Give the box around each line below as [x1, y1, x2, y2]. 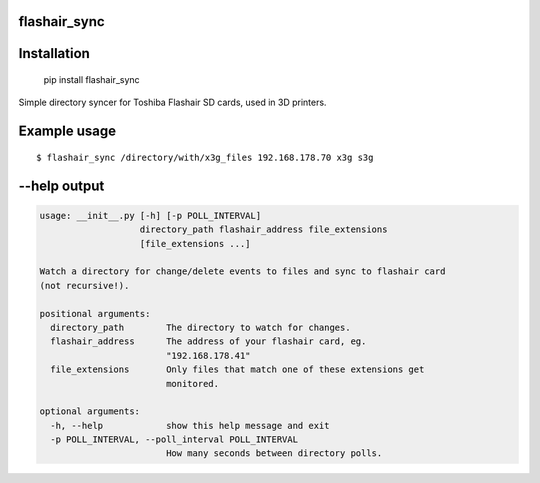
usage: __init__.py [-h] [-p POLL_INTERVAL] [39, 210, 262, 221]
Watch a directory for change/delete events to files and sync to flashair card [39, 266, 446, 277]
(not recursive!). [39, 280, 130, 291]
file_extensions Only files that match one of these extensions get [50, 364, 425, 375]
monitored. [165, 378, 220, 389]
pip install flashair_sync [43, 74, 140, 86]
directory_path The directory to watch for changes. [50, 321, 351, 333]
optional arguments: [39, 406, 140, 417]
